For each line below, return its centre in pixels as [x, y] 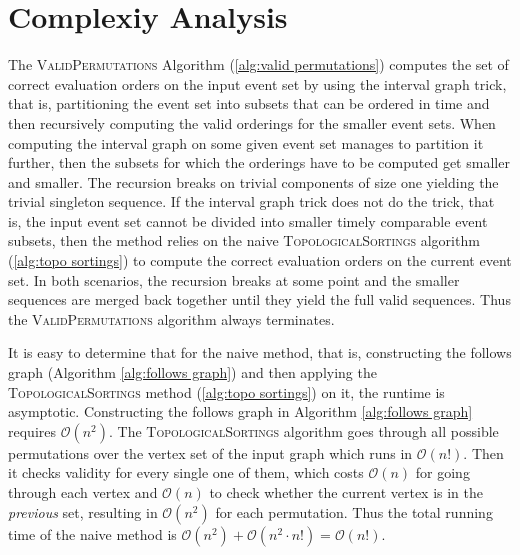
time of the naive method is [92, 533]
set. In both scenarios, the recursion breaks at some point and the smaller [234, 279]
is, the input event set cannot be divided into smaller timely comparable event [248, 220]
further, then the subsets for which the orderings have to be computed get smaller [259, 162]
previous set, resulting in [83, 511]
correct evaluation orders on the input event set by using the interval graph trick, [257, 83]
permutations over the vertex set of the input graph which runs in [210, 452]
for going [442, 472]
